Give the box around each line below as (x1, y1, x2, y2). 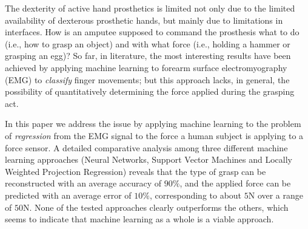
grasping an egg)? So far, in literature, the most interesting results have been (5, 49, 291, 62)
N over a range (248, 188, 304, 201)
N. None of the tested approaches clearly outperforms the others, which (22, 200, 289, 213)
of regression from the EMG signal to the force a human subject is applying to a (5, 129, 304, 142)
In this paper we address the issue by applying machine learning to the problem (5, 117, 301, 130)
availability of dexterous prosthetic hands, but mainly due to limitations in (5, 13, 283, 26)
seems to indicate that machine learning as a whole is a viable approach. (5, 213, 274, 225)
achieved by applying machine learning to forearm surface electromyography (5, 61, 287, 73)
